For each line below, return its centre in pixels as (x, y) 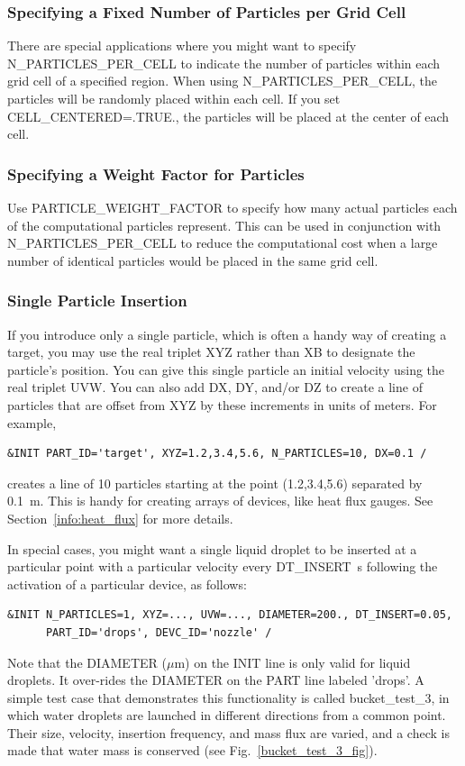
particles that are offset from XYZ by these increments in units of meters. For (222, 404)
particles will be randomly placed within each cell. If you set (174, 98)
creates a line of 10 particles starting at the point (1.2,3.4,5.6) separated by (215, 483)
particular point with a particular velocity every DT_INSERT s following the (223, 566)
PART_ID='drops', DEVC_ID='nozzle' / (159, 632)
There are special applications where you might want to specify (182, 46)
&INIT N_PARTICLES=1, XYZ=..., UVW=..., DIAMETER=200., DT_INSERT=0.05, (230, 615)
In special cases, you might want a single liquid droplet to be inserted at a (212, 548)
